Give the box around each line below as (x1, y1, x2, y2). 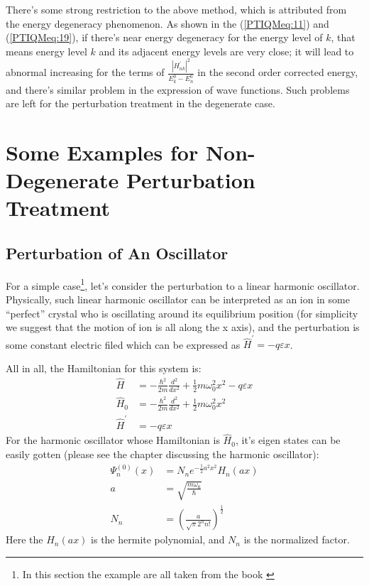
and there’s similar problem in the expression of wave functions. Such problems (6, 82, 350, 97)
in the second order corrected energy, (197, 65, 358, 80)
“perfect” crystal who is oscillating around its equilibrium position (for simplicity (6, 305, 358, 320)
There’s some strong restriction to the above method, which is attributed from (6, 2, 347, 16)
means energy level (6, 43, 87, 58)
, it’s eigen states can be (235, 433, 341, 447)
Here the (6, 532, 43, 547)
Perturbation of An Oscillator (6, 242, 228, 264)
